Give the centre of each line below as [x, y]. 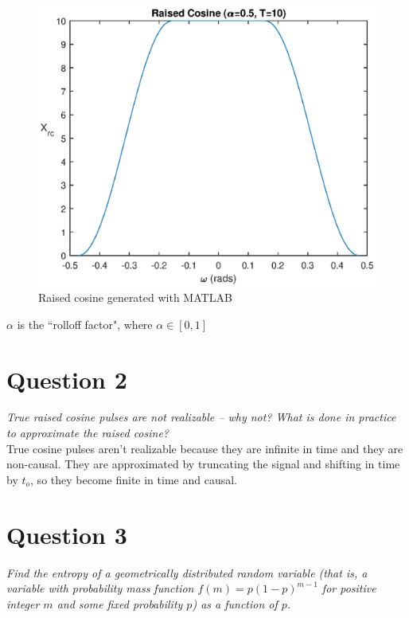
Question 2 [67, 379]
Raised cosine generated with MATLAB [135, 297]
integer [23, 603]
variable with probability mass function [100, 588]
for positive [349, 588]
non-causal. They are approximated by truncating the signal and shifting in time [203, 464]
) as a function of [235, 603]
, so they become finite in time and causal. [134, 479]
